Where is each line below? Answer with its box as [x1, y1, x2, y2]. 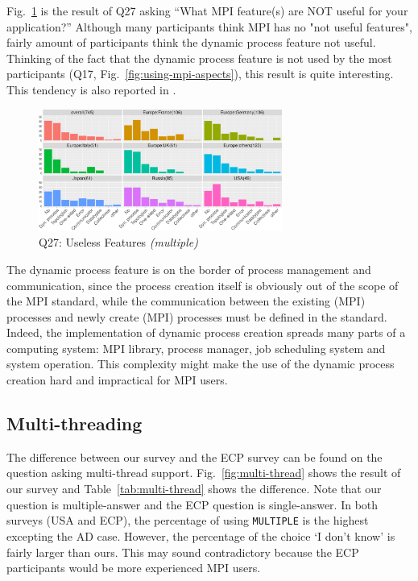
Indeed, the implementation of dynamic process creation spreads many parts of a [6, 324, 406, 341]
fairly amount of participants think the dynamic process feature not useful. [6, 34, 376, 51]
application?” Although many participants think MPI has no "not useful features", [6, 18, 412, 35]
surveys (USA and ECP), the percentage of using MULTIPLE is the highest [6, 512, 369, 529]
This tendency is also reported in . [6, 81, 176, 98]
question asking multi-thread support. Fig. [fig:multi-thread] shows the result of [6, 464, 401, 481]
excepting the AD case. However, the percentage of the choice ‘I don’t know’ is [6, 527, 395, 544]
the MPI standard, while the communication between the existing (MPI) [6, 293, 366, 309]
